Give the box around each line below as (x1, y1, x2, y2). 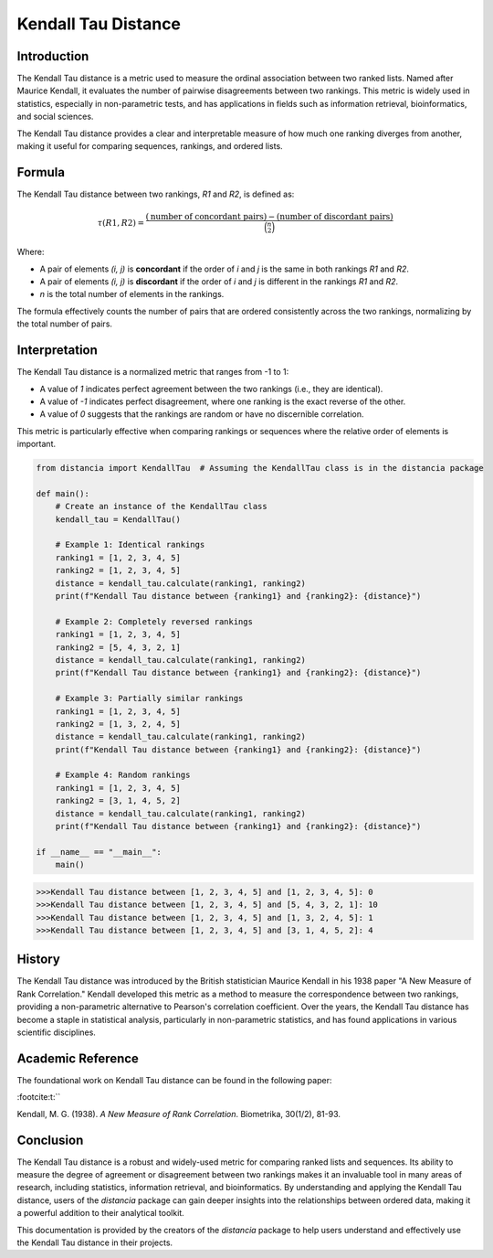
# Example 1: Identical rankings (55, 539, 205, 550)
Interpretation (16, 343, 98, 358)
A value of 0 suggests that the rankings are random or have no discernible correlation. (39, 409, 364, 420)
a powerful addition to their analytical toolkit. (16, 1208, 184, 1219)
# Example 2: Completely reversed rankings (55, 616, 253, 626)
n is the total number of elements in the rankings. (39, 289, 225, 300)
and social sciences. (16, 111, 94, 123)
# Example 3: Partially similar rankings (55, 693, 244, 704)
